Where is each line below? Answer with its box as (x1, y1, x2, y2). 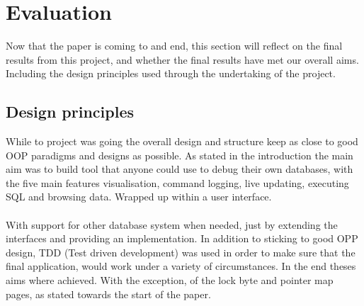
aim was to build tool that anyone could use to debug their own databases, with (6, 161, 353, 176)
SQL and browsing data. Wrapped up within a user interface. (6, 189, 272, 204)
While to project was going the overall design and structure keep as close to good (6, 134, 358, 149)
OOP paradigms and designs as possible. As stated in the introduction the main (6, 147, 353, 162)
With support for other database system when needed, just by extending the (6, 217, 338, 232)
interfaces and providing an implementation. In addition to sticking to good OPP (6, 231, 358, 246)
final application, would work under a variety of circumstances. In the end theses (6, 259, 356, 273)
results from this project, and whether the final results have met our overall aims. (6, 52, 359, 67)
